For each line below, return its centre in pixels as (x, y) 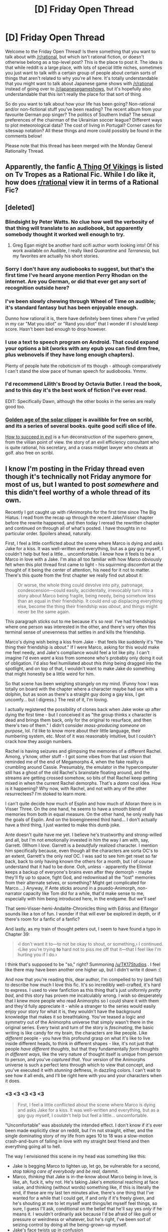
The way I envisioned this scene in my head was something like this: (76, 1156)
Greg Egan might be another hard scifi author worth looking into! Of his (86, 245)
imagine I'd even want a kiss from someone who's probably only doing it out (84, 658)
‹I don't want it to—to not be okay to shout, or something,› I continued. (90, 944)
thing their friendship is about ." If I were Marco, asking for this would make (82, 647)
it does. (13, 1081)
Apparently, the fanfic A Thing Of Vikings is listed (84, 167)
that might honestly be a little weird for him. (50, 674)
